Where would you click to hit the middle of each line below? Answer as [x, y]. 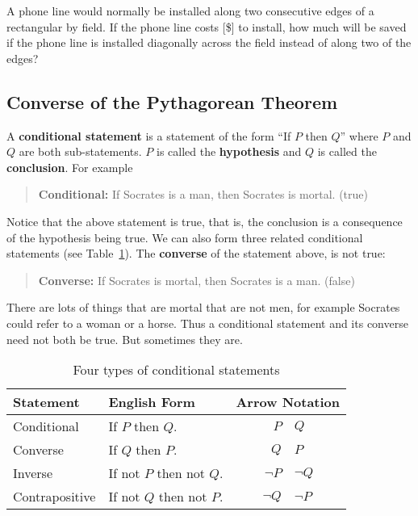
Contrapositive [54, 497]
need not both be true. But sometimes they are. [125, 339]
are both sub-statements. [80, 151]
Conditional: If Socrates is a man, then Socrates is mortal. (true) [203, 194]
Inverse [33, 473]
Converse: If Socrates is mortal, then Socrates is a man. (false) [196, 280]
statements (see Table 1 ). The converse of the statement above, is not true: [196, 253]
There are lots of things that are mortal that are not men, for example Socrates [203, 307]
